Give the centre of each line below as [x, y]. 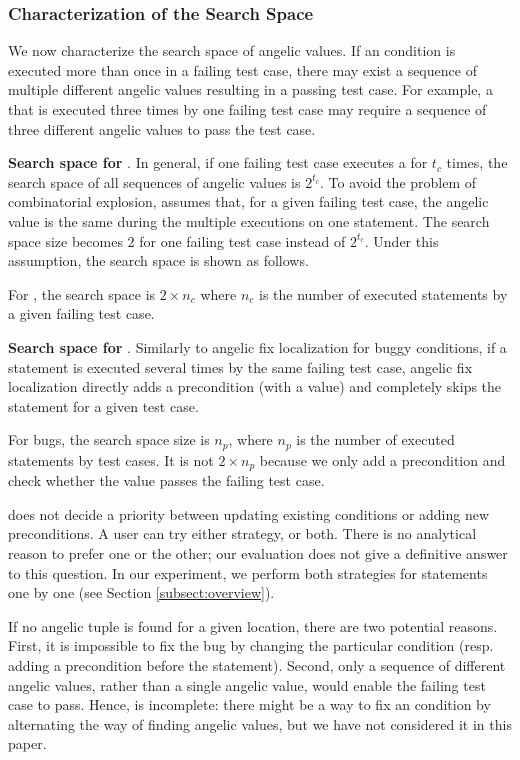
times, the [477, 162]
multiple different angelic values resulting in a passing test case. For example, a [250, 89]
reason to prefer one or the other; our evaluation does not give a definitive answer [258, 553]
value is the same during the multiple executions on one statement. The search [249, 220]
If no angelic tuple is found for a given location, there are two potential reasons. [253, 625]
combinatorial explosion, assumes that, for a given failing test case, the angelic [248, 201]
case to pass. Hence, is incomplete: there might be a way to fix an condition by [249, 704]
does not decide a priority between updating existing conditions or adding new [249, 513]
